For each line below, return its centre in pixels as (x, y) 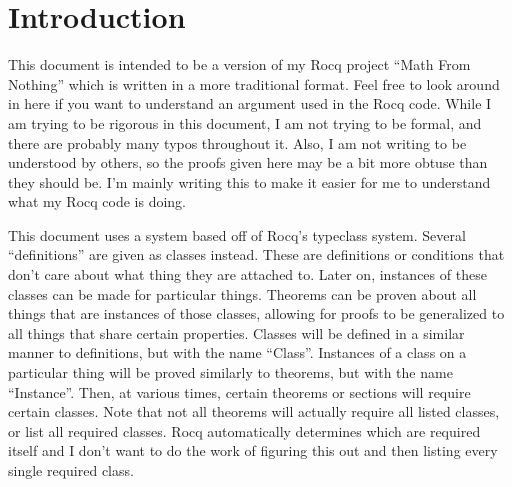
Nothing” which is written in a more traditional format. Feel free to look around (254, 83)
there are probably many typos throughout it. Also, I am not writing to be (237, 142)
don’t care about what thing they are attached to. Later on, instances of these (247, 274)
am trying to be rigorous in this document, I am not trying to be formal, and (245, 122)
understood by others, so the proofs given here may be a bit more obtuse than (248, 162)
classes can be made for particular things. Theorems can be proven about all (242, 293)
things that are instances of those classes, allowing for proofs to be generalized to (256, 313)
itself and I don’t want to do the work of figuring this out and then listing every (253, 450)
